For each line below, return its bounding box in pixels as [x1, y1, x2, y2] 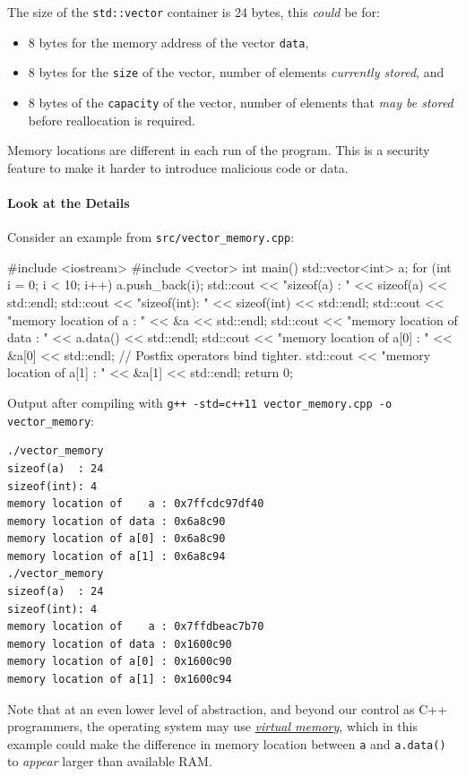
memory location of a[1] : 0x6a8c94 [7, 549, 226, 563]
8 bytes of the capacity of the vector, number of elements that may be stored [28, 92, 453, 111]
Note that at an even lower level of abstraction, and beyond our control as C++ [7, 699, 448, 718]
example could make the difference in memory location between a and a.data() [7, 734, 446, 753]
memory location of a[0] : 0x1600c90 [7, 655, 232, 668]
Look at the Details [7, 194, 130, 211]
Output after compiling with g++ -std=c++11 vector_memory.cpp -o [7, 393, 393, 412]
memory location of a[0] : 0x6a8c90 [7, 532, 226, 546]
